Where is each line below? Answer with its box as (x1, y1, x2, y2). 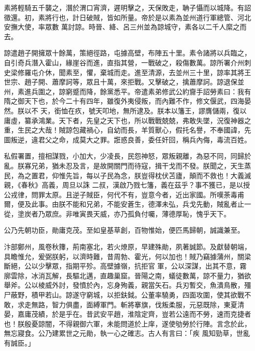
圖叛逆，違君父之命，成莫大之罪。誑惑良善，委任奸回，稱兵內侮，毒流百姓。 (4, 134, 251, 144)
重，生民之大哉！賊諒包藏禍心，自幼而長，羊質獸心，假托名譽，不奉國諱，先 (4, 125, 251, 135)
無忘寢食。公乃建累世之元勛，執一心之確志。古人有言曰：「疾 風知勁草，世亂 (4, 328, 250, 338)
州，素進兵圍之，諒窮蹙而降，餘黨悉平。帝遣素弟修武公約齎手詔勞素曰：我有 (4, 86, 251, 96)
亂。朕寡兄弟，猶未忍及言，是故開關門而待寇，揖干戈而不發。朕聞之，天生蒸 (4, 160, 251, 170)
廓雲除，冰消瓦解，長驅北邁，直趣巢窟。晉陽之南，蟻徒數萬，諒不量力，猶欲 (4, 270, 251, 280)
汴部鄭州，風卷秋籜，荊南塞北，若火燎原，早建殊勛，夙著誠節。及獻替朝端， (4, 242, 251, 252)
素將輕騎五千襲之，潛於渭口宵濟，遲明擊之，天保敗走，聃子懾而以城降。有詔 (4, 2, 251, 12)
